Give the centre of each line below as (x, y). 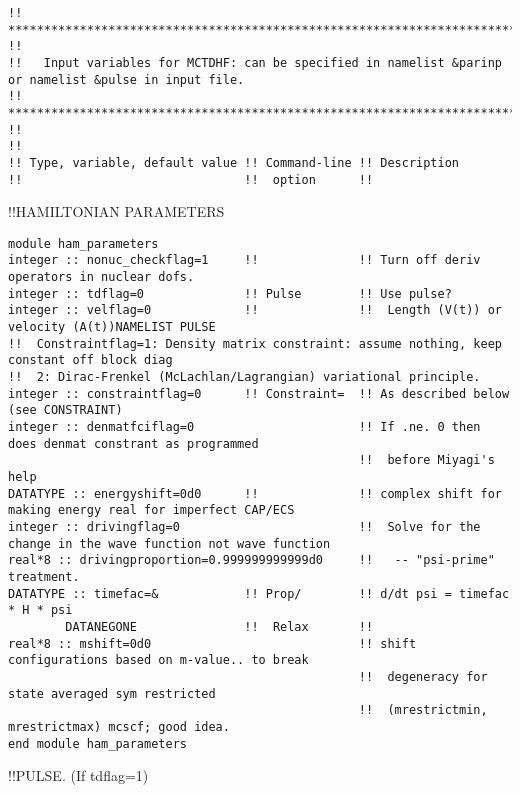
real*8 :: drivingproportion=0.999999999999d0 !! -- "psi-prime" (251, 560)
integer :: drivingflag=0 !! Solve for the (244, 526)
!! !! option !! (191, 179)
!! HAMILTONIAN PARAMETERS (116, 211)
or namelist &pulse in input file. (126, 79)
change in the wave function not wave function (169, 543)
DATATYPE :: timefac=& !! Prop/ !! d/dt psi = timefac (259, 593)
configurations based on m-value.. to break (158, 660)
